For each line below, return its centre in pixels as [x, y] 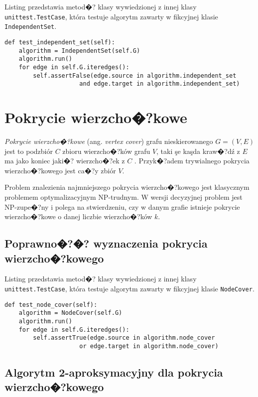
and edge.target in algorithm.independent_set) [160, 84]
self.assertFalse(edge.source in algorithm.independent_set [135, 75]
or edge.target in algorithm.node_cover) [149, 346]
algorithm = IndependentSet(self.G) [79, 51]
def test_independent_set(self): [60, 42]
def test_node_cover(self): [51, 305]
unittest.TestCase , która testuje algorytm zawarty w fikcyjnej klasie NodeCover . [129, 288]
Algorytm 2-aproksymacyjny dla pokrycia [114, 372]
